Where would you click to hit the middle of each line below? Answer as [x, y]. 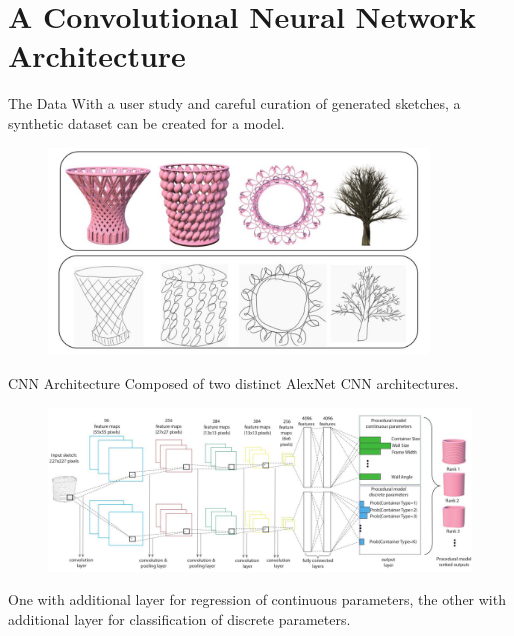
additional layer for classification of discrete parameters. [179, 618]
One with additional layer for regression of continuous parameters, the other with [257, 599]
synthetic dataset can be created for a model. [146, 122]
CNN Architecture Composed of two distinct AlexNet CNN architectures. [233, 383]
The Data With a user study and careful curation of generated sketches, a [234, 103]
